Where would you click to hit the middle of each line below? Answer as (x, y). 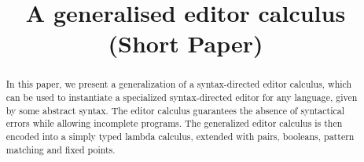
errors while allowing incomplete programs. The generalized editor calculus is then (174, 123)
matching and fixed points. (61, 149)
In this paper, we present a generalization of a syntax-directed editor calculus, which (179, 84)
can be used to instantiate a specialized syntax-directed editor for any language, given (182, 97)
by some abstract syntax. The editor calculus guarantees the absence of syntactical (175, 110)
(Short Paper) (186, 43)
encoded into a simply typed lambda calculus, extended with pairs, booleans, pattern (180, 136)
